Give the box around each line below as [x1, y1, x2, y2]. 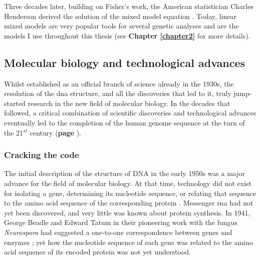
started [4, 97, 26, 108]
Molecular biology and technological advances [4, 54, 245, 70]
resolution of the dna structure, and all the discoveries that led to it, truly [4, 88, 231, 98]
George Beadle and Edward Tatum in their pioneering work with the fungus [4, 217, 237, 227]
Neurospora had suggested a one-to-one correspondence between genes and [4, 226, 232, 237]
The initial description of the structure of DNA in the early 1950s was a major [4, 168, 245, 178]
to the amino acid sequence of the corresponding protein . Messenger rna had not [4, 197, 253, 208]
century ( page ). [30, 127, 81, 137]
